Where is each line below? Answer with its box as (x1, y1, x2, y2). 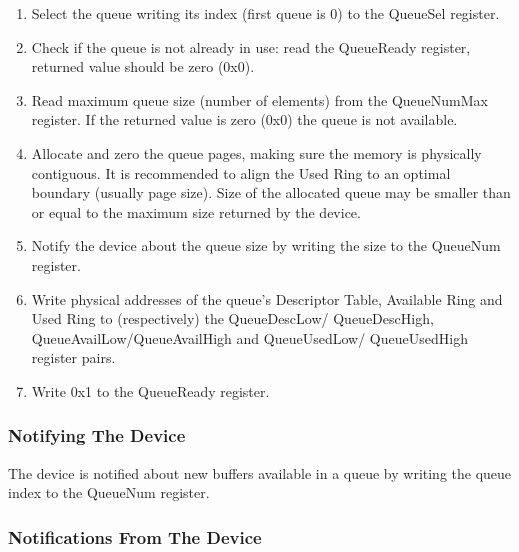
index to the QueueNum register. (8, 482, 210, 503)
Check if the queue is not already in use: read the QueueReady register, (31, 36, 471, 57)
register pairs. (31, 347, 116, 368)
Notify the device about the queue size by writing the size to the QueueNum (31, 235, 501, 256)
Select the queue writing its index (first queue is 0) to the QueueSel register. (31, 3, 500, 23)
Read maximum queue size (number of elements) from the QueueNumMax (31, 89, 488, 110)
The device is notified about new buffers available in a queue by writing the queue (8, 462, 512, 483)
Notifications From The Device (8, 524, 262, 549)
